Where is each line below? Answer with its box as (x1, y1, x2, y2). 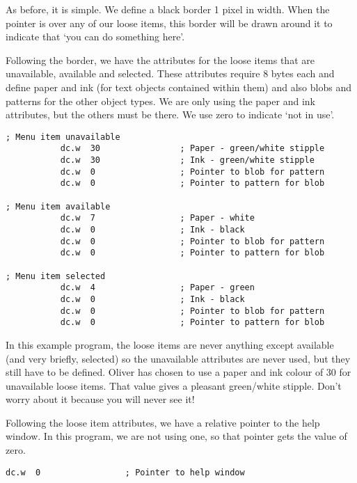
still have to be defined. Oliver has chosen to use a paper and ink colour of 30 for (6, 365, 351, 379)
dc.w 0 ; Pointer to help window (6, 467, 245, 477)
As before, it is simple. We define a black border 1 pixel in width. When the (6, 2, 330, 16)
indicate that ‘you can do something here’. (6, 29, 185, 44)
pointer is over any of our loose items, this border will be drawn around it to (6, 15, 333, 30)
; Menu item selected (6, 271, 106, 281)
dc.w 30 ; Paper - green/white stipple (60, 143, 325, 154)
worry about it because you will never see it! (6, 392, 195, 406)
